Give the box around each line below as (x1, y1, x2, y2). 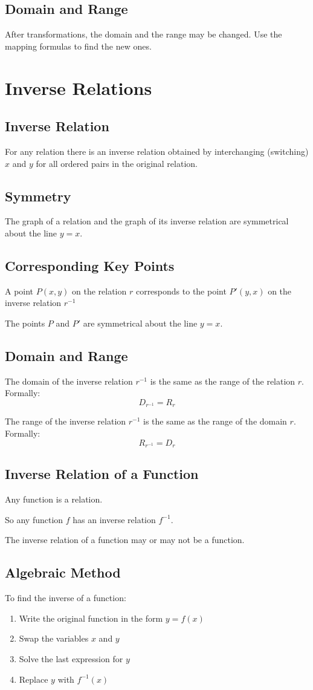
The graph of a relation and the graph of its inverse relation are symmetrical (5, 215, 289, 227)
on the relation (71, 284, 127, 297)
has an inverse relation (73, 513, 156, 526)
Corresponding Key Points (5, 256, 175, 275)
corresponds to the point (135, 284, 227, 297)
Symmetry (5, 186, 71, 205)
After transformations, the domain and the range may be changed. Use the (5, 28, 282, 41)
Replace (19, 672, 48, 685)
